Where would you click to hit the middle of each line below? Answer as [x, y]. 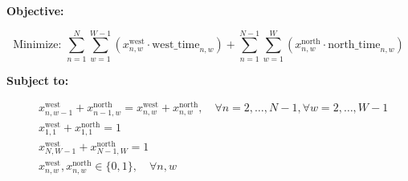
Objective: [35, 10]
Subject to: [38, 80]
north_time [354, 45]
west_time [176, 45]
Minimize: [37, 45]
